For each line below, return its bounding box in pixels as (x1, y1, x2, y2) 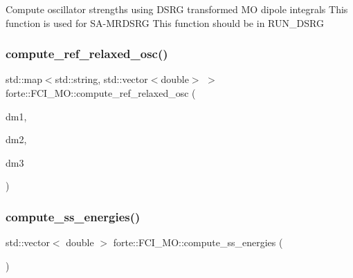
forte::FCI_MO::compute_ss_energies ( (113, 235, 283, 250)
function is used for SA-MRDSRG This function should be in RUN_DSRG (6, 15, 324, 30)
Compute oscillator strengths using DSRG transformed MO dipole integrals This (6, 2, 348, 16)
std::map (6, 72, 42, 86)
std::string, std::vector (55, 72, 148, 86)
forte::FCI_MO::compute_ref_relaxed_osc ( (6, 86, 196, 100)
